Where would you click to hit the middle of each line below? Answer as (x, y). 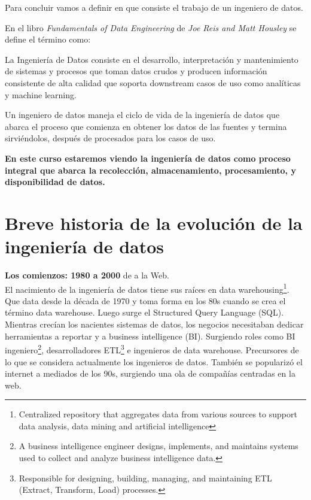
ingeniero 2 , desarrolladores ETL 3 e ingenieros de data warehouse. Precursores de (152, 349)
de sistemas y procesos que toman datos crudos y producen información (136, 71)
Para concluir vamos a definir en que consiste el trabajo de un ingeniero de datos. (154, 7)
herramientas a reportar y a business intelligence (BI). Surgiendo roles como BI (150, 336)
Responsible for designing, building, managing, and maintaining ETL (145, 478)
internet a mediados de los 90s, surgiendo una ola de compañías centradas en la (150, 373)
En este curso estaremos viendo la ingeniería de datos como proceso (148, 158)
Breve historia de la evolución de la (154, 222)
